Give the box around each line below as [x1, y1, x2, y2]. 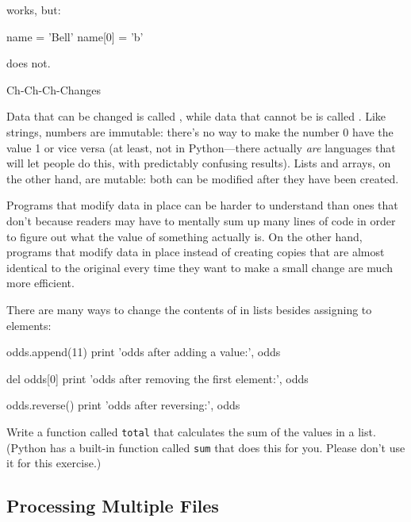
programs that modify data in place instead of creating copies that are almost [6, 244, 385, 260]
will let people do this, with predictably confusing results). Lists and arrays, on [6, 155, 391, 171]
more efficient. [6, 274, 75, 291]
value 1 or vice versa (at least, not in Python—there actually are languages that [6, 139, 396, 155]
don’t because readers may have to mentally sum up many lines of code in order [6, 212, 396, 228]
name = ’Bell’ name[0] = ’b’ [6, 28, 144, 44]
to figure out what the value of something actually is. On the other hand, [6, 228, 363, 244]
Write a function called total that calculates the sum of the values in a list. [6, 423, 376, 439]
